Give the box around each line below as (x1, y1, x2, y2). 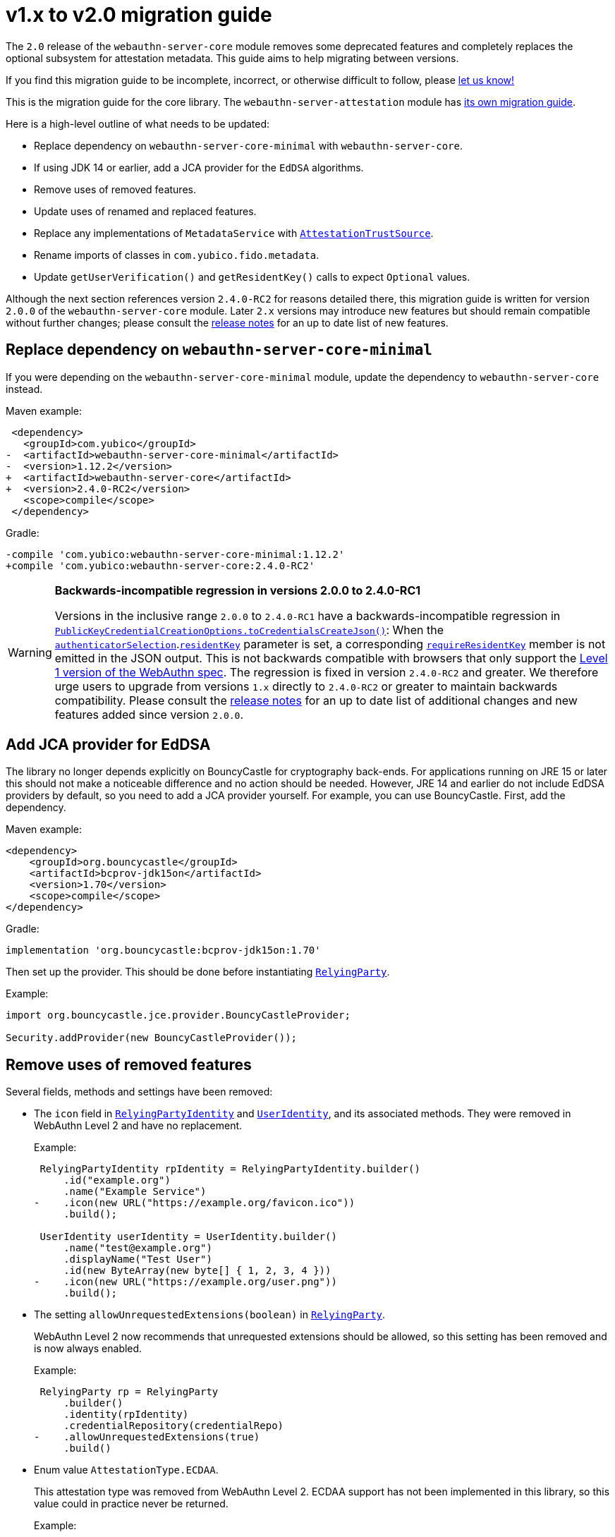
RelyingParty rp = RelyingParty (39, 1386, 219, 1398)
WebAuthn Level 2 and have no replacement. (34, 1119, 243, 1132)
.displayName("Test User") (63, 1253, 212, 1265)
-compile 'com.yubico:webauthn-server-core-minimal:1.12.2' (6, 548, 345, 560)
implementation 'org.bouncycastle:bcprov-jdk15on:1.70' (6, 944, 321, 956)
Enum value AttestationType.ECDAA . (34, 1464, 219, 1476)
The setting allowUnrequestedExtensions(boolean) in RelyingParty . (34, 1308, 386, 1321)
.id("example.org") (63, 1174, 171, 1186)
